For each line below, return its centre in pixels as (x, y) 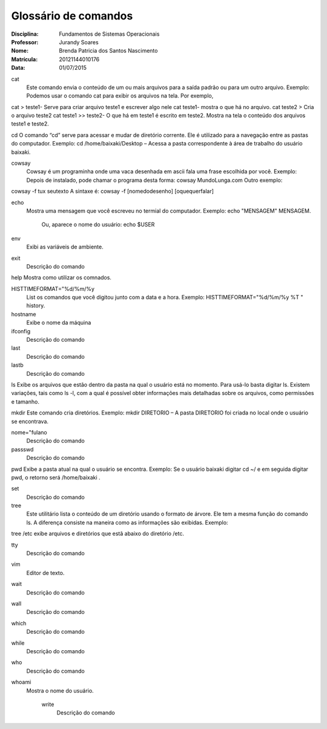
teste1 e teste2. (30, 124)
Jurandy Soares (79, 42)
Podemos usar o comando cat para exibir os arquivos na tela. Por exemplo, (120, 96)
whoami (21, 682)
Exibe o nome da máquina (59, 323)
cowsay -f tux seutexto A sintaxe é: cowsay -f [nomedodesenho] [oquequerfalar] (113, 191)
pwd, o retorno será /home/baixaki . (56, 477)
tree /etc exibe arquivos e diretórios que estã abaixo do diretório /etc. (98, 534)
